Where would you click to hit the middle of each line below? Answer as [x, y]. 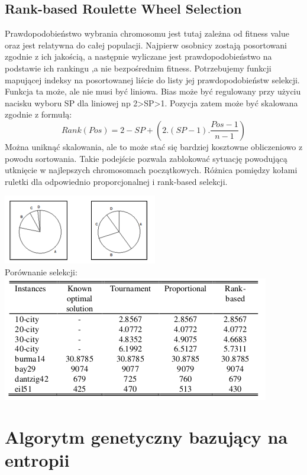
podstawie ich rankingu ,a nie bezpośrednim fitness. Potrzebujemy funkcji [138, 68]
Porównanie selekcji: [41, 271]
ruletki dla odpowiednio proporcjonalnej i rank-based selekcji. [116, 181]
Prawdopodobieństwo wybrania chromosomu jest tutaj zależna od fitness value [147, 33]
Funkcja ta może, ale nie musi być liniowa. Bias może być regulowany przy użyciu [153, 91]
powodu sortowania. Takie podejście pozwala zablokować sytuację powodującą [146, 158]
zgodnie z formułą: [38, 114]
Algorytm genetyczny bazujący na [146, 437]
